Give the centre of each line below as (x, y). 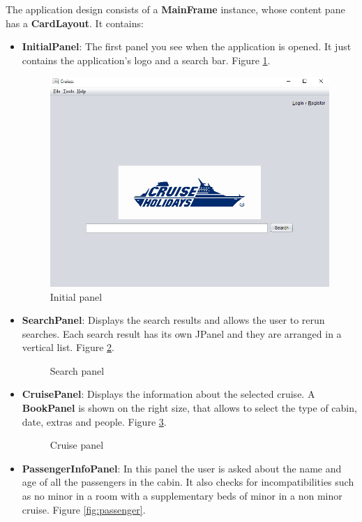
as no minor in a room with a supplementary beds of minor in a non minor (182, 496)
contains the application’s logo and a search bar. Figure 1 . (146, 60)
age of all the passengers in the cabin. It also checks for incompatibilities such (188, 482)
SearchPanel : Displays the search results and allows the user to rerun (173, 320)
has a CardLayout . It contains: (75, 23)
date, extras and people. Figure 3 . (94, 421)
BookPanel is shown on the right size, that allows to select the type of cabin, (189, 408)
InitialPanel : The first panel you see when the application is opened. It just (187, 46)
